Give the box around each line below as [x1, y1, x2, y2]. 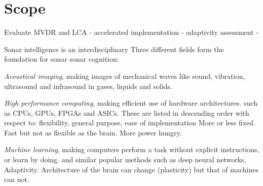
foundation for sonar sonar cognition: [4, 54, 119, 64]
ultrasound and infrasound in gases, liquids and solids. [4, 80, 173, 91]
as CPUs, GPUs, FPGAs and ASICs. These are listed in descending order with [4, 107, 249, 118]
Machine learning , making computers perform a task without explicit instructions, [4, 144, 259, 155]
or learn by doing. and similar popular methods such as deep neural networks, [4, 154, 246, 165]
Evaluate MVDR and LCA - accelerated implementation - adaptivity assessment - [4, 27, 258, 37]
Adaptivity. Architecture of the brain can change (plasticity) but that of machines [4, 164, 258, 174]
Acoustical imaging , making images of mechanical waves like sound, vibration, [4, 70, 245, 81]
